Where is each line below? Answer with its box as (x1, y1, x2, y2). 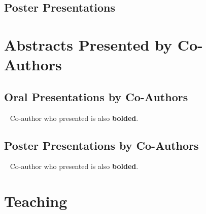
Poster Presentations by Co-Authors (4, 137, 199, 153)
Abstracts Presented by (4, 34, 173, 55)
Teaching (4, 191, 67, 211)
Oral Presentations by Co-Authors (4, 89, 188, 104)
